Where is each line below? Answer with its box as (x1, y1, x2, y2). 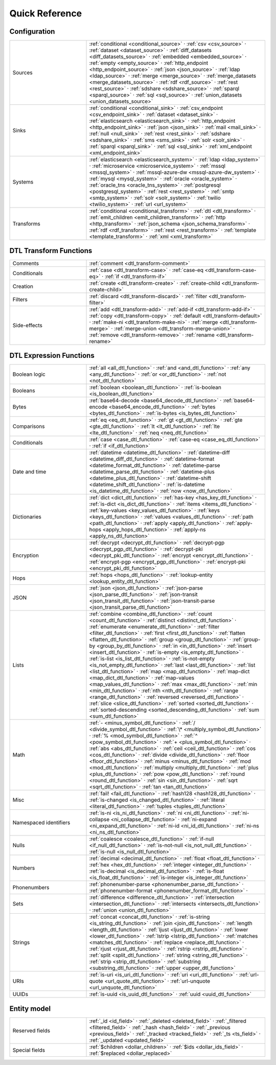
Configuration (9, 27, 55, 36)
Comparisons (12, 423, 45, 430)
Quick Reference (9, 8, 82, 19)
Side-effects (12, 322, 43, 329)
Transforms (12, 220, 40, 228)
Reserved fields (12, 1027, 51, 1034)
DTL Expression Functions (9, 351, 95, 360)
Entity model (9, 1004, 51, 1013)
